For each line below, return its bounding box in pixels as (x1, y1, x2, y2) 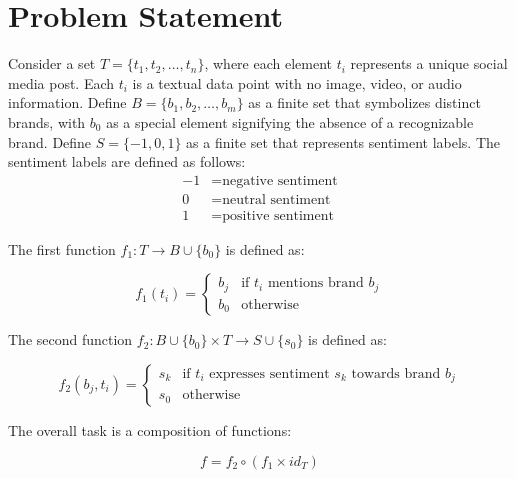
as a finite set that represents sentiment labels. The (186, 131, 500, 152)
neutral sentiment (222, 192, 331, 207)
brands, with (8, 111, 86, 132)
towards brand (351, 367, 441, 381)
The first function (8, 238, 116, 259)
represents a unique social (350, 53, 508, 74)
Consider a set (8, 53, 96, 74)
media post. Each (8, 72, 115, 93)
